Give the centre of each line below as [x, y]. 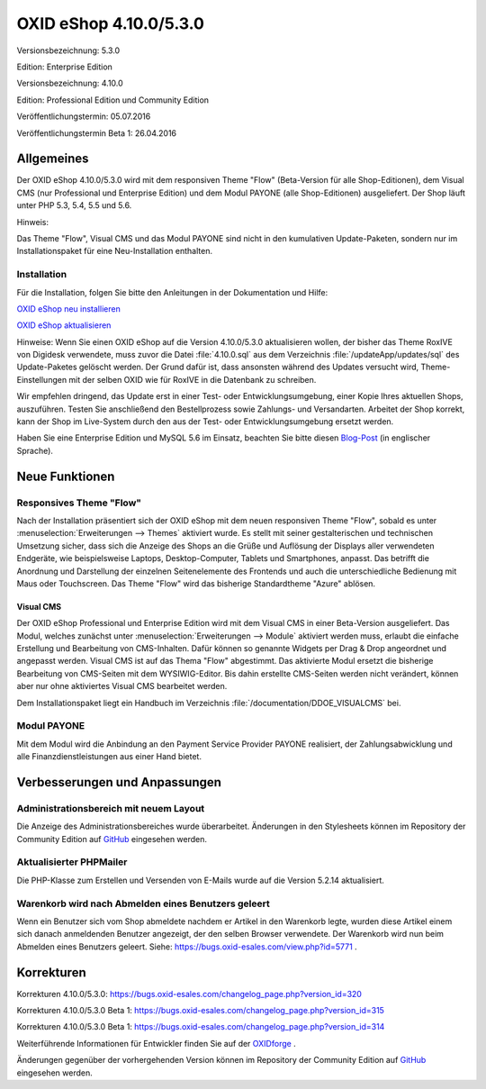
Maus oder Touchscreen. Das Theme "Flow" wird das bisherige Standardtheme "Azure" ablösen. [196, 583]
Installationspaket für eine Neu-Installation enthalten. [115, 251]
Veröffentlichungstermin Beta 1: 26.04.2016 [97, 133]
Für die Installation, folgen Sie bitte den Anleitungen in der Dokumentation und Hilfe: [172, 292]
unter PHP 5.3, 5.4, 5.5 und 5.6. [74, 205]
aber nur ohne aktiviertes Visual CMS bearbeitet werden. [122, 686]
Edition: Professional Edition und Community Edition [113, 100]
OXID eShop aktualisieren [64, 325]
